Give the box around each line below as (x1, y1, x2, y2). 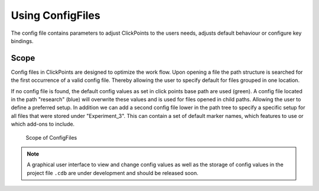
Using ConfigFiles (11, 9, 100, 22)
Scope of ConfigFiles (25, 134, 77, 141)
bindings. (11, 37, 34, 44)
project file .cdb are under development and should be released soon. (27, 169, 198, 176)
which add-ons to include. (11, 121, 75, 128)
